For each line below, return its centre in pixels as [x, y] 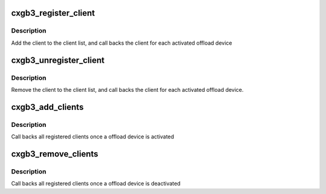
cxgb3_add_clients [47, 107]
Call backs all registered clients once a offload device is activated [93, 137]
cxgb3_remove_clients [55, 154]
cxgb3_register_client [53, 13]
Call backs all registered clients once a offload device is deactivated [96, 184]
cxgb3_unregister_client [58, 60]
